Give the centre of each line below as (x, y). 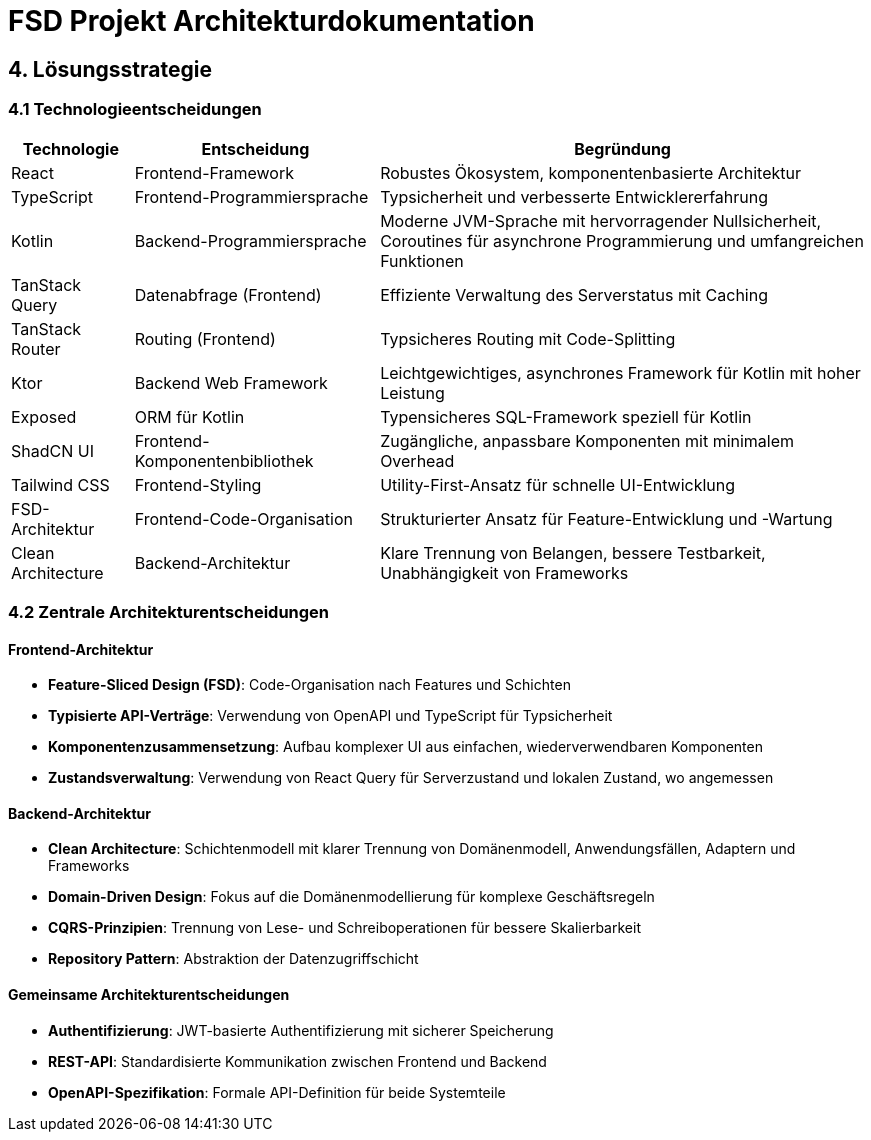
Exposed (44, 416)
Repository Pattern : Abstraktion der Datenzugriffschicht (233, 959)
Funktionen (422, 260)
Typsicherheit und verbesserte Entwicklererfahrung (574, 196)
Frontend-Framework (214, 172)
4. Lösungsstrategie (110, 69)
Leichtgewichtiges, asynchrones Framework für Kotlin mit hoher (620, 372)
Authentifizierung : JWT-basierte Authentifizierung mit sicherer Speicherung (301, 1030)
